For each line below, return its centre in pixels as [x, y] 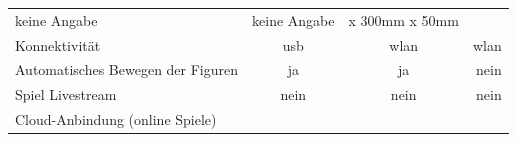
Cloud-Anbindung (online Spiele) [116, 119]
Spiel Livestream [66, 94]
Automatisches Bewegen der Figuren [127, 69]
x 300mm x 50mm [403, 19]
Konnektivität [58, 44]
